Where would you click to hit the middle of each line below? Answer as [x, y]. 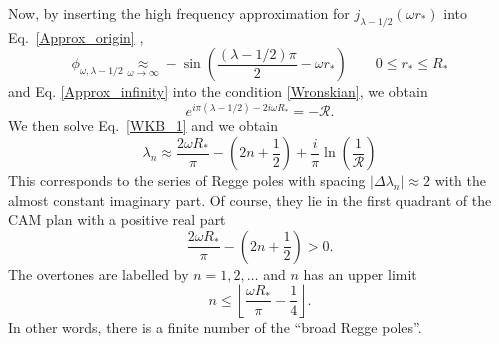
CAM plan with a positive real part [117, 219]
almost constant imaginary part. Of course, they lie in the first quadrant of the [250, 199]
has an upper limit [360, 273]
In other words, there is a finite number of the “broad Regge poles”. [215, 327]
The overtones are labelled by [98, 273]
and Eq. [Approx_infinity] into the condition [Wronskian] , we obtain [218, 91]
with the [460, 180]
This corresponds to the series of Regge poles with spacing [187, 180]
